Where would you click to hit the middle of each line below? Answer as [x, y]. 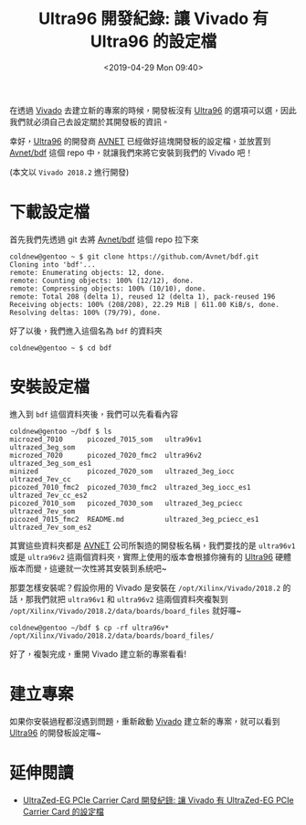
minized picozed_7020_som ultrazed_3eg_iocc [122, 471]
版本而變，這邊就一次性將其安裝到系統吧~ [88, 568]
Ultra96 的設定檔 [153, 42]
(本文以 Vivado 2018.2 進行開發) [69, 172]
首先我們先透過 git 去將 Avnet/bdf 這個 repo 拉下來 [104, 239]
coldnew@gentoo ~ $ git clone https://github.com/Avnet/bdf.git [134, 257]
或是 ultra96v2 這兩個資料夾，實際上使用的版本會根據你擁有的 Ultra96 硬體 [151, 556]
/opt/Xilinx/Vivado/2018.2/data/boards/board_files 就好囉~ [126, 610]
